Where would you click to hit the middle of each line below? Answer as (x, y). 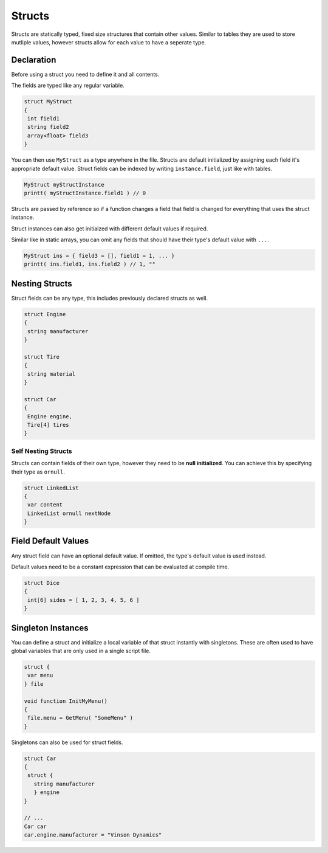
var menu (40, 675)
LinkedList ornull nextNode (69, 513)
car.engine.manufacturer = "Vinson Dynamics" (93, 835)
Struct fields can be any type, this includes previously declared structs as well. (110, 298)
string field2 (48, 127)
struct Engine (45, 314)
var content (45, 505)
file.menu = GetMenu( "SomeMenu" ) (80, 718)
